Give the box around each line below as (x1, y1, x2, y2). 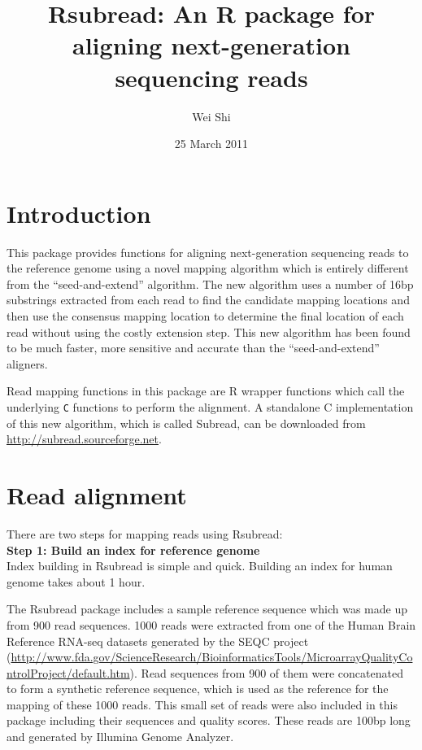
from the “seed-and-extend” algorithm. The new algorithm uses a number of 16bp (7, 275, 414, 292)
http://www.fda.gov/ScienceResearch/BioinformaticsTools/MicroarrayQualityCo (11, 648, 413, 665)
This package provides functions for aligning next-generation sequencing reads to (7, 243, 409, 260)
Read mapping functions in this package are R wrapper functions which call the (7, 382, 405, 399)
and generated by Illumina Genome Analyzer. (7, 728, 234, 745)
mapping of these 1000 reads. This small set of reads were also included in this (7, 695, 398, 713)
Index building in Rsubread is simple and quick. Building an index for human (7, 557, 393, 574)
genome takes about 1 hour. (7, 573, 146, 590)
